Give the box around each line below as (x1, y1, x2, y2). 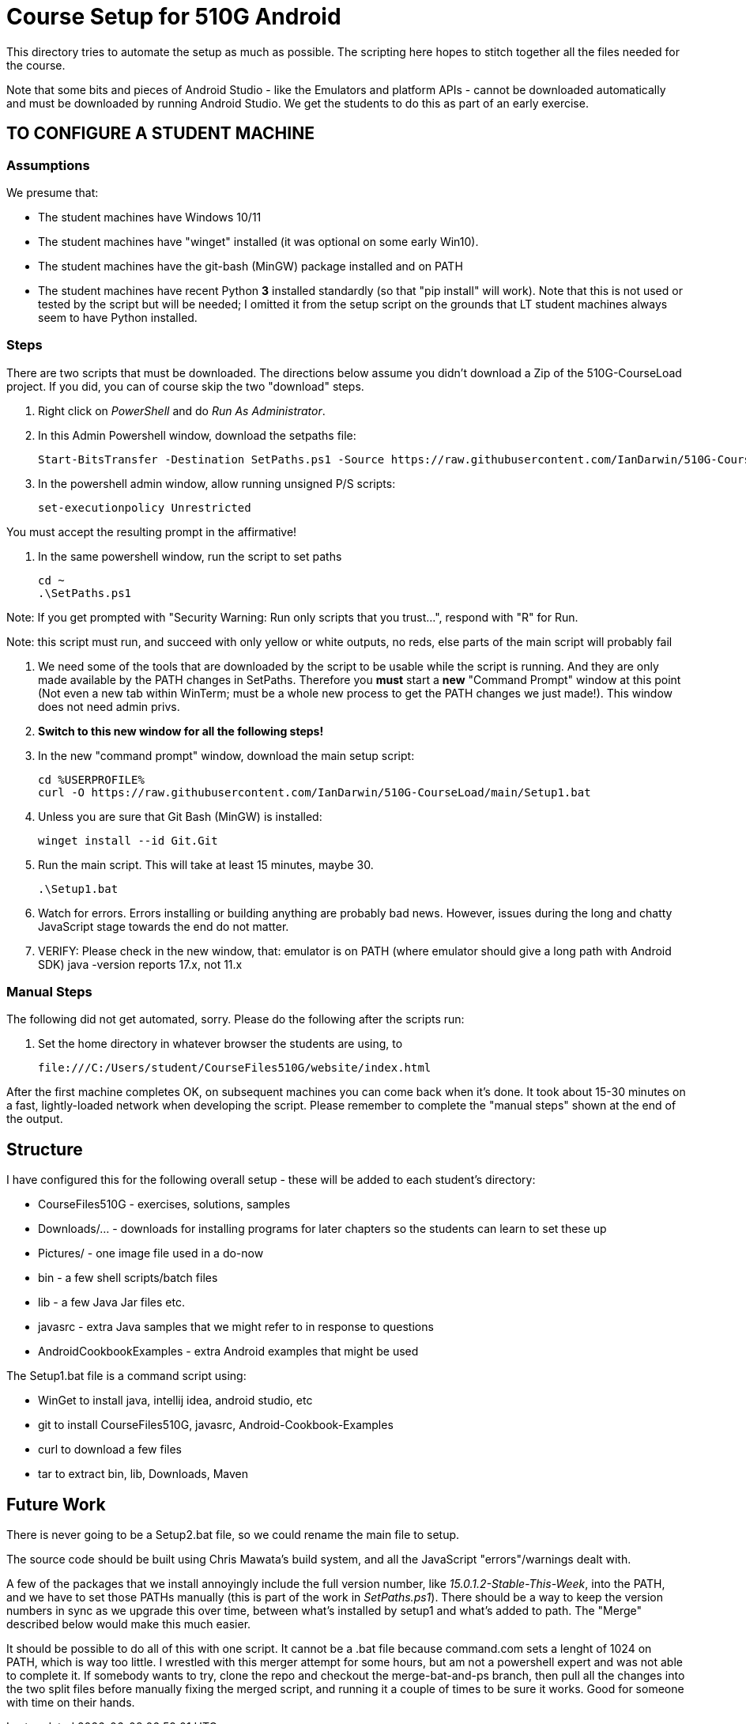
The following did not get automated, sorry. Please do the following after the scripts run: (6, 1012, 465, 1026)
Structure (6, 1139, 83, 1159)
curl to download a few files (38, 1442, 182, 1457)
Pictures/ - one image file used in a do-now (38, 1246, 264, 1261)
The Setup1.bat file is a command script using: (6, 1369, 247, 1383)
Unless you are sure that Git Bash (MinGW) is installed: (38, 809, 322, 823)
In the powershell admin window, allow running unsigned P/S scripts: (38, 476, 396, 490)
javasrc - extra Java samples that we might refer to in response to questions (38, 1320, 434, 1334)
